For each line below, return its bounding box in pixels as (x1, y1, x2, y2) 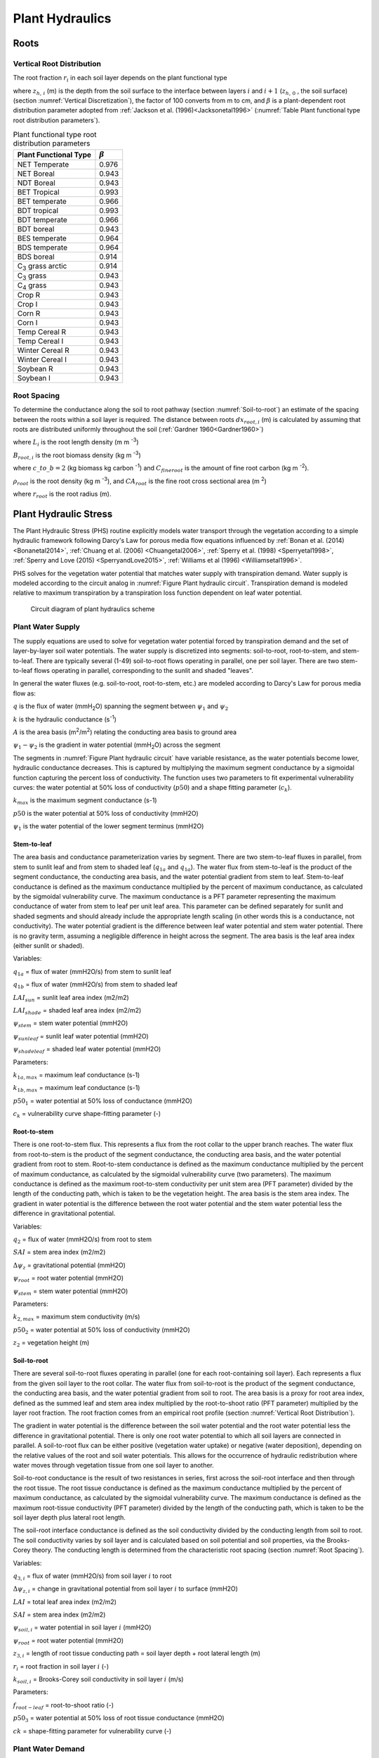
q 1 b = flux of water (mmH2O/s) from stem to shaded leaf (13, 980, 178, 990)
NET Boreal (17, 169, 55, 179)
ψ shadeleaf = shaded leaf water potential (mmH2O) (13, 1045, 161, 1055)
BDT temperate (17, 215, 68, 225)
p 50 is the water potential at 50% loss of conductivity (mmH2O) (13, 809, 199, 817)
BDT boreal (17, 224, 55, 234)
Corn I (17, 317, 38, 327)
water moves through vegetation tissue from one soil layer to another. (13, 1461, 214, 1469)
